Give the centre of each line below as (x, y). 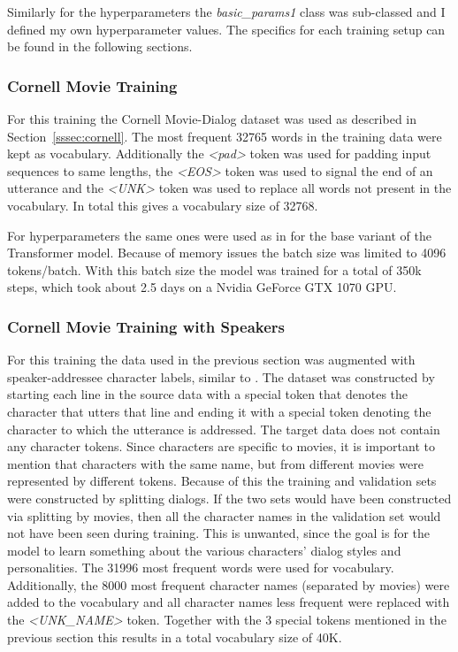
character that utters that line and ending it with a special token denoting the (219, 411)
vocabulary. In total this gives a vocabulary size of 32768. (163, 205)
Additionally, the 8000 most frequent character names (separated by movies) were (229, 584)
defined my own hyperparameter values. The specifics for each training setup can (226, 29)
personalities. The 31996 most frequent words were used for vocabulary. (201, 568)
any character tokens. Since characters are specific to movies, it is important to (221, 446)
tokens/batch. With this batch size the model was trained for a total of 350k (214, 269)
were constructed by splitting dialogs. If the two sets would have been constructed (229, 498)
